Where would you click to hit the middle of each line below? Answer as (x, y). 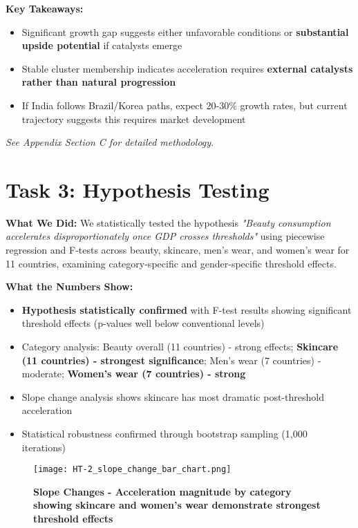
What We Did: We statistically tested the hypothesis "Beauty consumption (168, 222)
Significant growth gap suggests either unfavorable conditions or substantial (185, 31)
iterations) (44, 447)
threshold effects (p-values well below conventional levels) (143, 323)
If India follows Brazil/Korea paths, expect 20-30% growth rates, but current (185, 105)
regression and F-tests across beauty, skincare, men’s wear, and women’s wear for (178, 250)
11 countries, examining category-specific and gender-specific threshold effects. (171, 263)
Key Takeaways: (45, 8)
